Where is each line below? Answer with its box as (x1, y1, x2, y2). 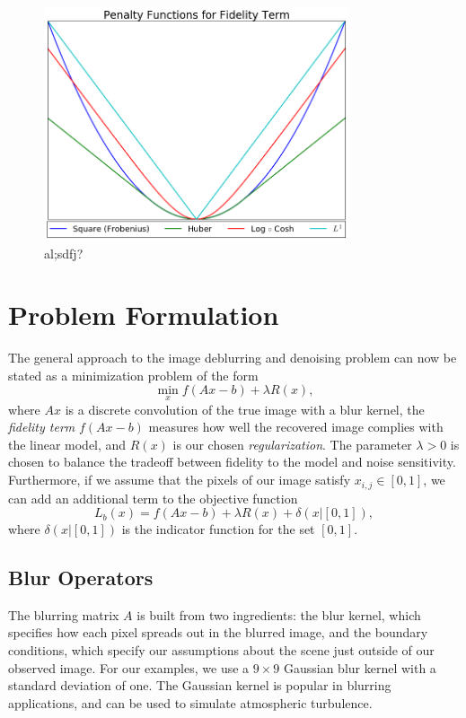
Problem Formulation (8, 296, 279, 333)
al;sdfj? (44, 243, 84, 262)
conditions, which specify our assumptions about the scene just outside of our (8, 641, 435, 660)
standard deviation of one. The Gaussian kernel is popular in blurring (8, 676, 391, 695)
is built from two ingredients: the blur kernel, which (136, 605, 421, 624)
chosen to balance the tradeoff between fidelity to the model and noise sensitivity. (8, 452, 456, 471)
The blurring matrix (8, 605, 119, 624)
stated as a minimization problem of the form (8, 365, 259, 384)
